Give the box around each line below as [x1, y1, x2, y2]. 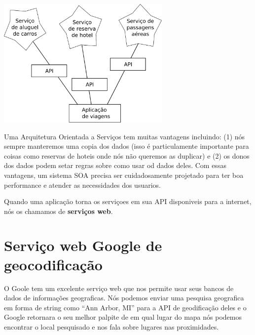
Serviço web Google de [4, 235, 162, 255]
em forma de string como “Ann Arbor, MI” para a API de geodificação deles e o [4, 302, 247, 312]
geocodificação [4, 254, 103, 274]
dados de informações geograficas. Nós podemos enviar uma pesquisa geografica [4, 293, 244, 303]
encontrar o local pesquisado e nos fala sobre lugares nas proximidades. [4, 322, 219, 332]
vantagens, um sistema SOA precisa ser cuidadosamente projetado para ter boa [4, 169, 244, 180]
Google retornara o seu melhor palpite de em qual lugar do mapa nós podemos [4, 312, 242, 322]
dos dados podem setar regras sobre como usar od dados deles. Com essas [4, 160, 226, 170]
